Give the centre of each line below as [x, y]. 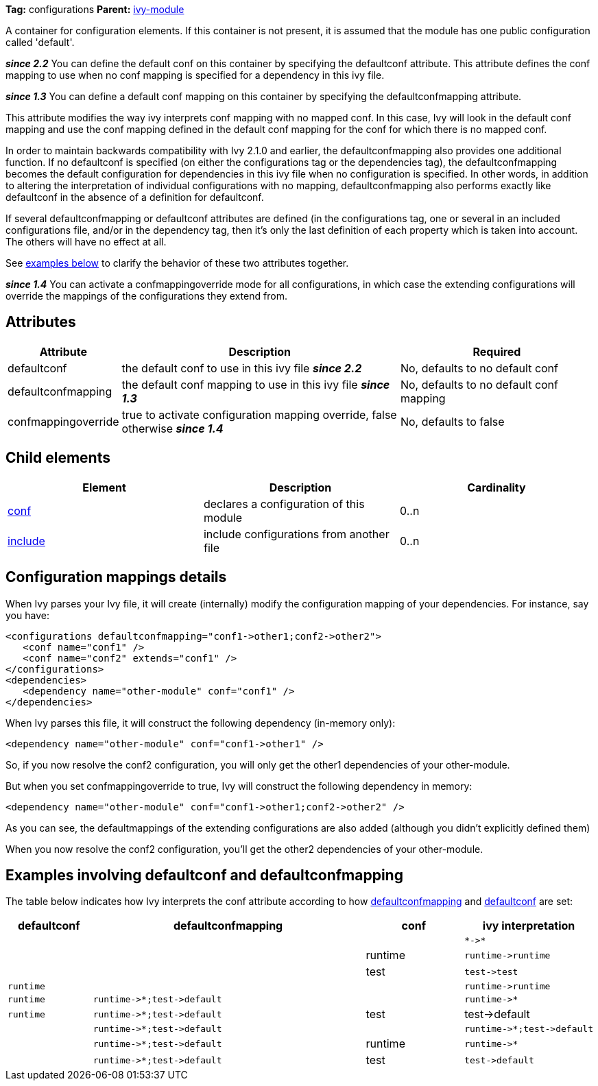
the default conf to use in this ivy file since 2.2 [242, 368]
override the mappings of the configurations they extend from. [146, 296]
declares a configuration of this [284, 504]
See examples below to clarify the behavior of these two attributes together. [177, 263]
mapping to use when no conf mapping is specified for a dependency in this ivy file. [195, 75]
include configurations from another [296, 534]
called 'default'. [40, 42]
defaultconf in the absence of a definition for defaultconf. [135, 197]
